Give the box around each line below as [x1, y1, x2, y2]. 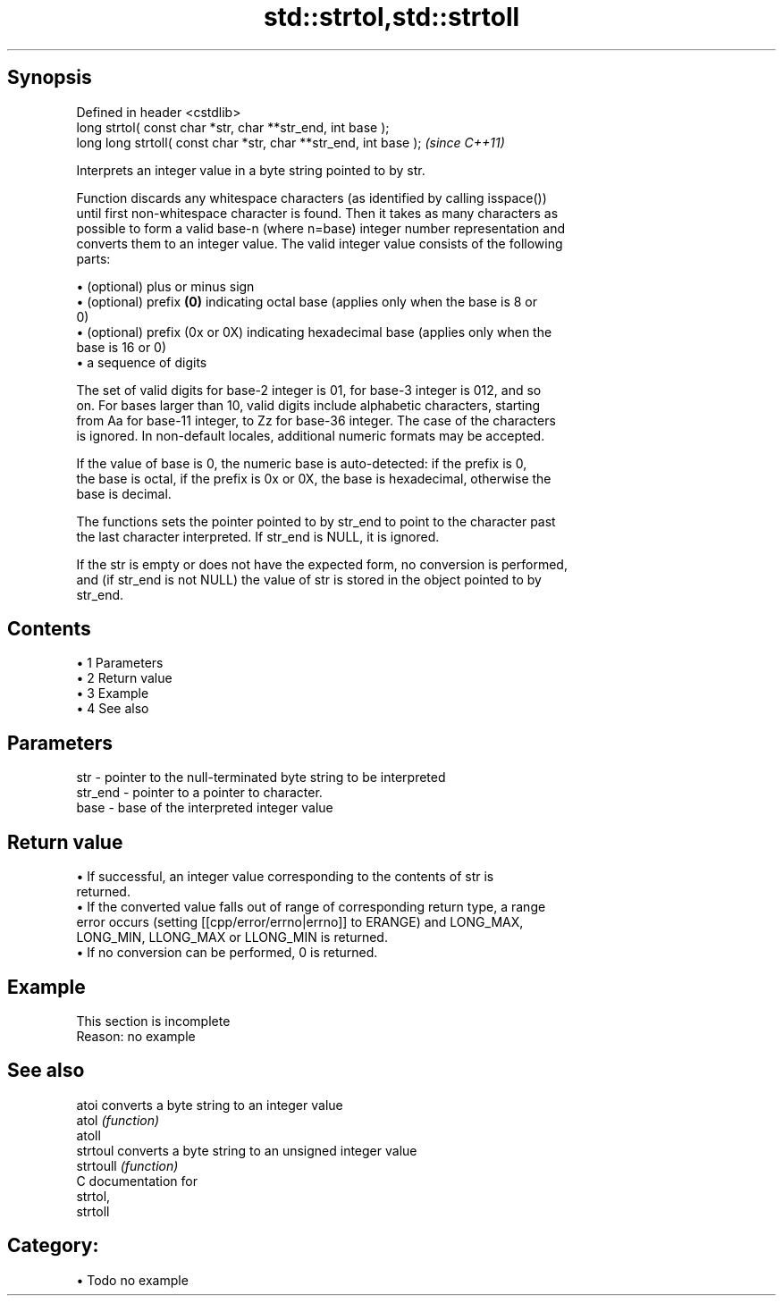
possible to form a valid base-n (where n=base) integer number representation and [76, 220, 565, 236]
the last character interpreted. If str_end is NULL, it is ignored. [76, 528, 440, 544]
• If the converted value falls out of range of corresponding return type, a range [76, 899, 546, 915]
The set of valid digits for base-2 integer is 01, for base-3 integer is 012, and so [76, 382, 542, 398]
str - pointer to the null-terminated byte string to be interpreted [76, 769, 446, 786]
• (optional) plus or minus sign [76, 278, 255, 294]
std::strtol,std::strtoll [263, 2, 520, 32]
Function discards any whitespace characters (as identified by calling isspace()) [76, 189, 547, 206]
